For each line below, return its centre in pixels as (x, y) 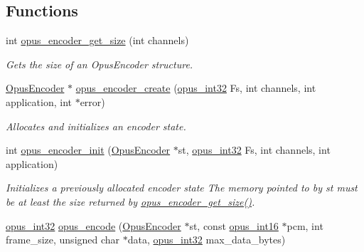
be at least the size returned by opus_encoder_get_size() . (130, 201)
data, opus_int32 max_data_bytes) (207, 240)
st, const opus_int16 (234, 225)
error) (92, 101)
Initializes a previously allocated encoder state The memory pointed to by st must (182, 188)
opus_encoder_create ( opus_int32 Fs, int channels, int (196, 88)
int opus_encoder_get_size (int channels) (97, 40)
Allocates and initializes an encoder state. (96, 126)
